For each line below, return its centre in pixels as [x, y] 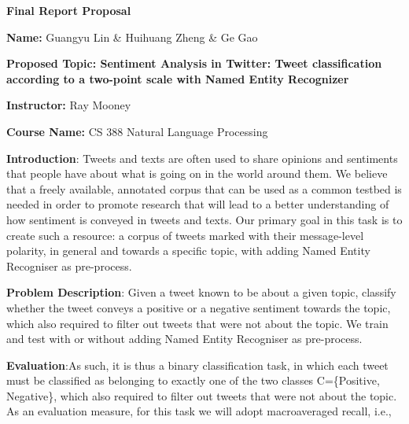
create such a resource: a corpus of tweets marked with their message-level [185, 235]
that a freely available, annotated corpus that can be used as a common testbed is [204, 188]
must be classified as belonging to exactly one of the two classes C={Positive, [193, 380]
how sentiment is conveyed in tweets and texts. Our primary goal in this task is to [204, 219]
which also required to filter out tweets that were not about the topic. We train [197, 323]
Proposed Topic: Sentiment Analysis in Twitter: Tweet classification [194, 63]
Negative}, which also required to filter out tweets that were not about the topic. [202, 395]
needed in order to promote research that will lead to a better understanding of [198, 204]
